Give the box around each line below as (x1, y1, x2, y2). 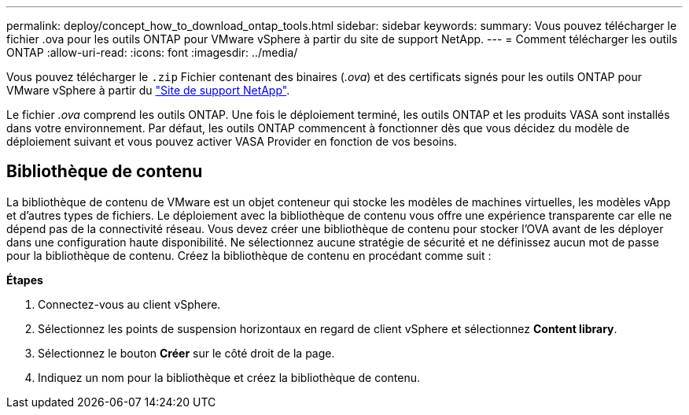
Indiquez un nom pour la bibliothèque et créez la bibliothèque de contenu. (38, 370, 421, 384)
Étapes (6, 272, 43, 287)
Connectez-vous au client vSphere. (38, 297, 221, 311)
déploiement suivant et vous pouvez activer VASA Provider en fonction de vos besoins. (6, 135, 458, 148)
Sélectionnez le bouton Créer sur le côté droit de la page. (38, 346, 335, 360)
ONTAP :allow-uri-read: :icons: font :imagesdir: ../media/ (6, 46, 298, 59)
